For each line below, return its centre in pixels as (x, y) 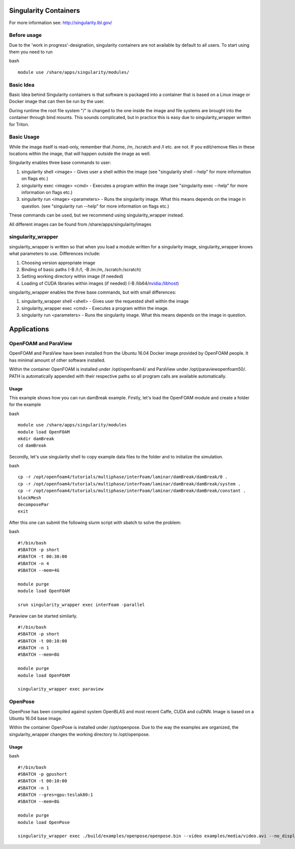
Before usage (25, 35)
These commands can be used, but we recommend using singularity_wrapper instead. (97, 215)
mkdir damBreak (36, 439)
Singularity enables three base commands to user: (60, 163)
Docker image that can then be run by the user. (57, 101)
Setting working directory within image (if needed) (72, 276)
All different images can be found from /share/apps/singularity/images (80, 224)
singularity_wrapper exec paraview (61, 689)
